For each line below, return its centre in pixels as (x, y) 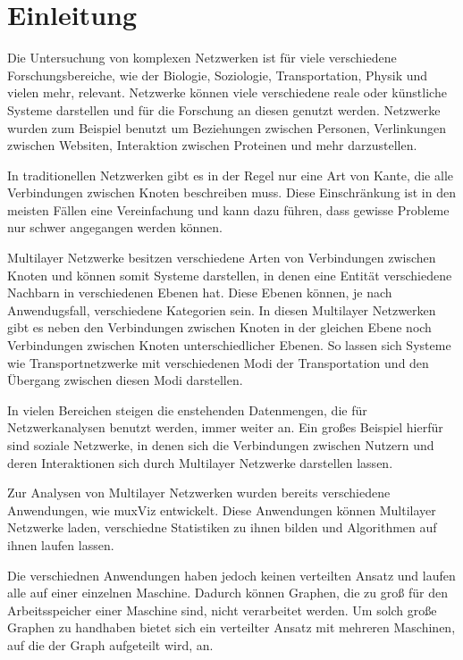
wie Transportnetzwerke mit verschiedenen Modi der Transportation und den (218, 362)
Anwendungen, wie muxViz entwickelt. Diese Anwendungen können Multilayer (222, 510)
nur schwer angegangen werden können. (115, 227)
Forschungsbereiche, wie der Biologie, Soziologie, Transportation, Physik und (218, 75)
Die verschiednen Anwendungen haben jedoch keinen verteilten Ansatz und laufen (231, 575)
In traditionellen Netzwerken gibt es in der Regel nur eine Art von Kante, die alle (230, 175)
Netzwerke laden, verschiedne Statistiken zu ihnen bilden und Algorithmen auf (222, 527)
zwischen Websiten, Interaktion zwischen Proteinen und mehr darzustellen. (212, 145)
